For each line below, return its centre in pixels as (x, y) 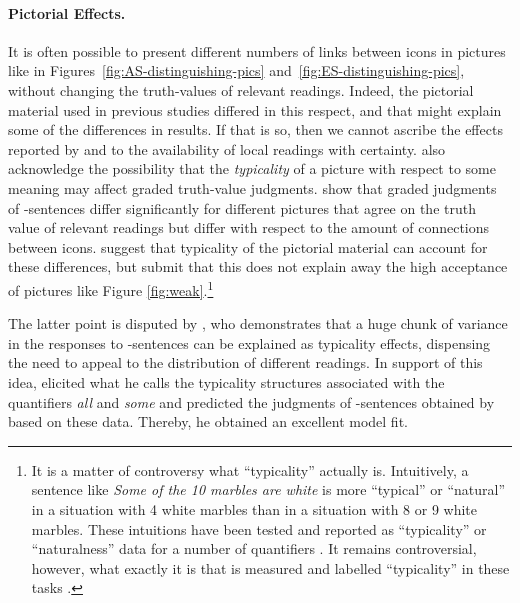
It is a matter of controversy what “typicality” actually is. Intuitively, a (250, 469)
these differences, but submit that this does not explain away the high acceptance (258, 266)
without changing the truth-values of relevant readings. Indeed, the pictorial (241, 89)
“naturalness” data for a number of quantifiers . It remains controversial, (254, 548)
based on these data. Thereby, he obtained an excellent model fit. (208, 421)
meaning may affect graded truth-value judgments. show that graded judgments (252, 187)
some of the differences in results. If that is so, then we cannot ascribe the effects (255, 129)
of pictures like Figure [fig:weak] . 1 (111, 288)
